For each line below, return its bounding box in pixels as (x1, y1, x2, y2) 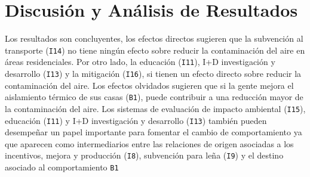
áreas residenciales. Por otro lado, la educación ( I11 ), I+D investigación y (5, 55, 275, 68)
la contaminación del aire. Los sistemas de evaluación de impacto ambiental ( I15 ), (5, 102, 306, 114)
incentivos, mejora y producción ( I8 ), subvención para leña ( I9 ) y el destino (5, 149, 284, 162)
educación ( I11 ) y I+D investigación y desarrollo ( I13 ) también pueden (5, 114, 267, 126)
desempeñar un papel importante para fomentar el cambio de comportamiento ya (5, 126, 302, 138)
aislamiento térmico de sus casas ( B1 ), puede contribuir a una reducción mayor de (5, 91, 303, 103)
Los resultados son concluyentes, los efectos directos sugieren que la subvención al (5, 32, 303, 45)
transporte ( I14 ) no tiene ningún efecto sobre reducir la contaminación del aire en (5, 44, 305, 56)
